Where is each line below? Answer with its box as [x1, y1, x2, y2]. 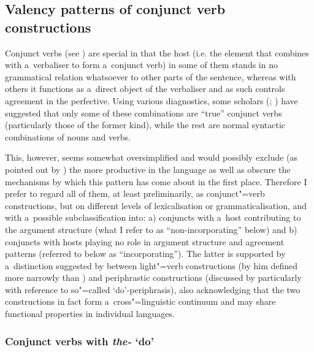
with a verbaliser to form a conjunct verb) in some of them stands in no [5, 58, 278, 71]
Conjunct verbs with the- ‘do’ [5, 333, 154, 348]
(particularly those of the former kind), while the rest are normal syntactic [5, 118, 286, 131]
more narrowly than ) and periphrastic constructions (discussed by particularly [5, 271, 302, 284]
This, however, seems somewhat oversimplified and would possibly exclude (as [5, 151, 298, 164]
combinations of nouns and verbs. [5, 130, 131, 143]
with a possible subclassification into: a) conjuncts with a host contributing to [5, 211, 301, 224]
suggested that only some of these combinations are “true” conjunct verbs [5, 106, 282, 119]
